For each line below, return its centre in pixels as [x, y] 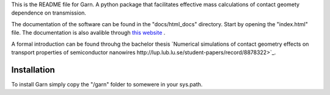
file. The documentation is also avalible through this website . [88, 33]
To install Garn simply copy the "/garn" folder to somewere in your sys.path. [107, 84]
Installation [33, 70]
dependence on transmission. [49, 13]
